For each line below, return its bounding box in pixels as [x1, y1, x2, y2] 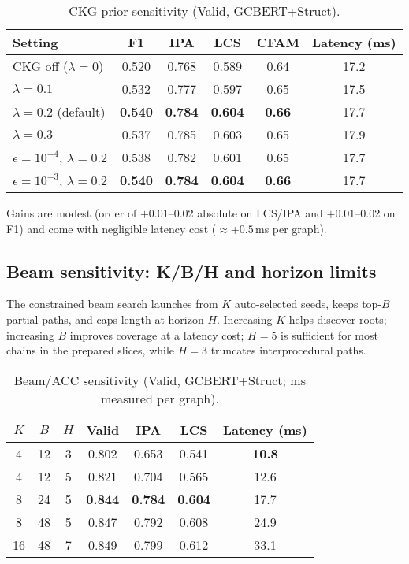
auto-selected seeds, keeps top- [234, 295, 382, 312]
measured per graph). [100, 388, 219, 407]
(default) [57, 102, 106, 121]
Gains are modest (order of [6, 205, 137, 221]
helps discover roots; [288, 310, 387, 327]
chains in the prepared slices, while [6, 342, 175, 358]
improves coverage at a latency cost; [69, 326, 244, 343]
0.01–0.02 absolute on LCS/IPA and [148, 205, 323, 221]
